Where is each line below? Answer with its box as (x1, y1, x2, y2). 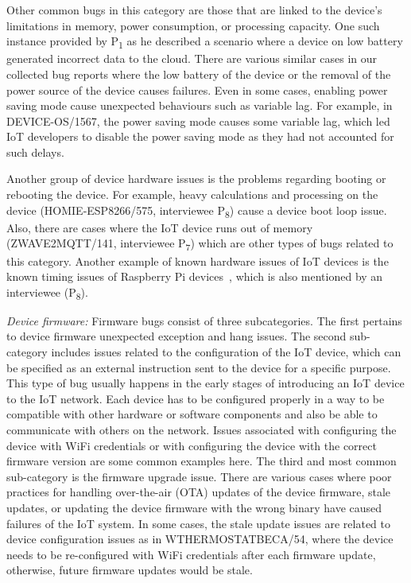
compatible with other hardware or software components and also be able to (6, 406, 378, 422)
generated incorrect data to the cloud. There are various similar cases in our (6, 50, 378, 67)
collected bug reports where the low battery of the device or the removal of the (6, 65, 391, 82)
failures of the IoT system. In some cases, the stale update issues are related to (6, 515, 391, 531)
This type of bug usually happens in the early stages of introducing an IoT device (6, 375, 405, 391)
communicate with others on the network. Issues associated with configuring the (6, 421, 397, 437)
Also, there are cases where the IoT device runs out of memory (6, 219, 313, 235)
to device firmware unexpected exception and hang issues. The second (6, 328, 347, 344)
